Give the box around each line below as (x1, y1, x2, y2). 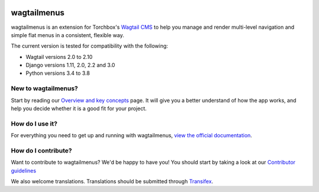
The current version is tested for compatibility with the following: (11, 42, 168, 49)
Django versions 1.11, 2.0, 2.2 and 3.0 (25, 62, 115, 69)
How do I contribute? (11, 146, 72, 154)
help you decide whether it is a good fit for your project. (11, 105, 147, 112)
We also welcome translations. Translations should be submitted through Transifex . (11, 178, 214, 185)
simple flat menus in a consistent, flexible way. (11, 31, 124, 38)
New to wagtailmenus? (11, 84, 79, 92)
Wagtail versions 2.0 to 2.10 (25, 53, 93, 60)
